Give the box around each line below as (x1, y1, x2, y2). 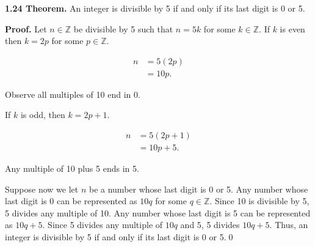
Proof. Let (5, 22, 47, 35)
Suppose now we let (5, 182, 79, 195)
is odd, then (20, 108, 65, 121)
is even (280, 22, 305, 35)
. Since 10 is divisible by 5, (209, 194, 310, 207)
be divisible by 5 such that (73, 22, 173, 35)
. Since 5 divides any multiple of (42, 218, 163, 231)
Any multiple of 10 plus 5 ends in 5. (5, 162, 139, 175)
